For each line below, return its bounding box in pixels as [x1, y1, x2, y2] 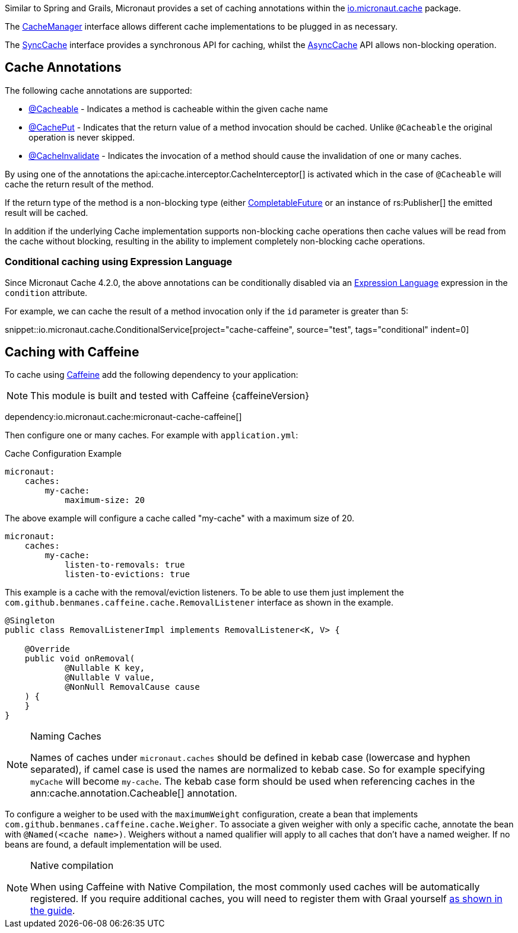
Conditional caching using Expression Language [5, 256, 233, 268]
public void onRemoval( [24, 654, 135, 664]
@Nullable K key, [65, 663, 145, 673]
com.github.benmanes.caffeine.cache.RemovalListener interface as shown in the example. [5, 597, 394, 608]
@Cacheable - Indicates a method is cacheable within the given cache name [28, 103, 328, 114]
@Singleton [5, 616, 55, 626]
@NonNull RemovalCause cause [65, 682, 200, 692]
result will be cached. [5, 207, 88, 218]
